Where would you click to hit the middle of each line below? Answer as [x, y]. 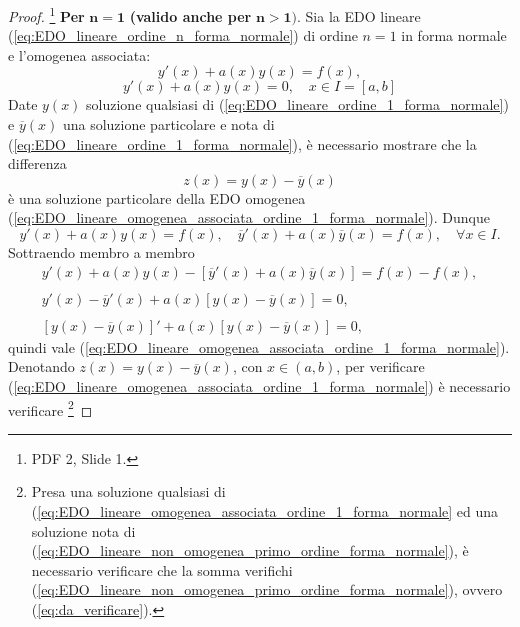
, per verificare [380, 366]
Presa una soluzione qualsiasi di [128, 491]
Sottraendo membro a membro [101, 252]
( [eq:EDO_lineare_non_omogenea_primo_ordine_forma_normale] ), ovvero [267, 589]
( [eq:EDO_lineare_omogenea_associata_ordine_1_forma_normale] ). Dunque [249, 217]
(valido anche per [190, 15]
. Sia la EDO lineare [359, 15]
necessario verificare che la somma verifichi [162, 569]
